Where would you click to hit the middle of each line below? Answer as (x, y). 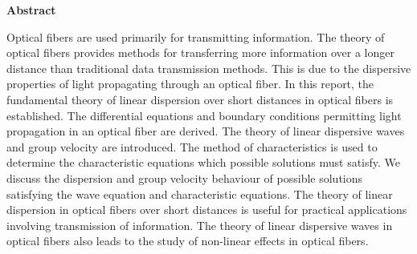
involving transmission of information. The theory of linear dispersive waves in (200, 225)
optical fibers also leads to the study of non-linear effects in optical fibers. (188, 241)
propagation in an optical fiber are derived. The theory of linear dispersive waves (206, 131)
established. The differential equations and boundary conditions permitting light (204, 115)
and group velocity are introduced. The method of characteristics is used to (192, 146)
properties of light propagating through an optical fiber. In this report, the (190, 84)
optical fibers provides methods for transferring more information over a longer (200, 52)
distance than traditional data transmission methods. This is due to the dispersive (209, 68)
